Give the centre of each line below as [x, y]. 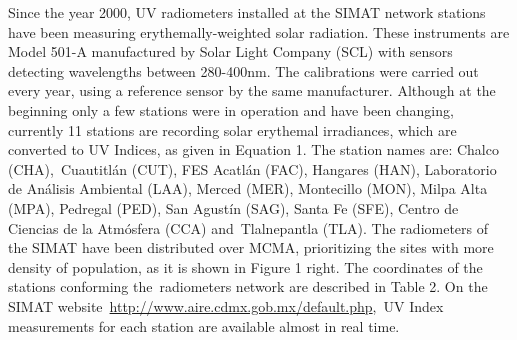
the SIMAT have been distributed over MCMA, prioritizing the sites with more [251, 247]
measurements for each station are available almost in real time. [204, 325]
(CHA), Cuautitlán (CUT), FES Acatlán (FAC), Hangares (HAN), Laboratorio [252, 168]
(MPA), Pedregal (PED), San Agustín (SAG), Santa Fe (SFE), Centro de [233, 207]
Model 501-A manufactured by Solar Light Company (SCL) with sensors [230, 51]
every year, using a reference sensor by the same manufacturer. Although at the [252, 90]
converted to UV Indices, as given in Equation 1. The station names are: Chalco [253, 149]
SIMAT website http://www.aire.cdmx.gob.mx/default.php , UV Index [226, 305]
